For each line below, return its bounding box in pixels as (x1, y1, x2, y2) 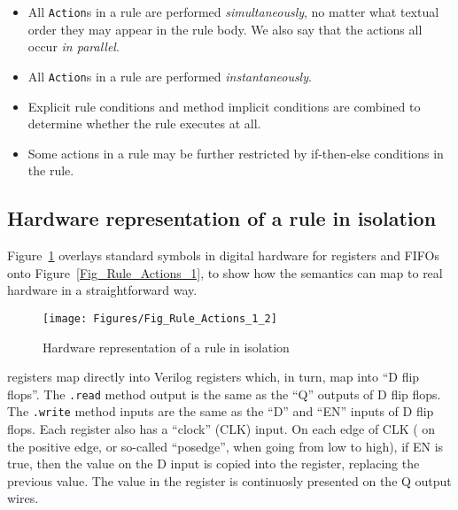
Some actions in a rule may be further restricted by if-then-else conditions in (27, 143, 444, 162)
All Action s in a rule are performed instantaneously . (27, 66, 312, 85)
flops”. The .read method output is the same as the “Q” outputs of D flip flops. (7, 384, 441, 403)
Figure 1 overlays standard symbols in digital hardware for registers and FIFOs (7, 246, 439, 265)
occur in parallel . (27, 37, 120, 56)
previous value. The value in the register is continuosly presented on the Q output (7, 471, 452, 490)
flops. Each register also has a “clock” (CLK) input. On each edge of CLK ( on (7, 420, 436, 438)
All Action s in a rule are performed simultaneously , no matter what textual (27, 3, 439, 20)
